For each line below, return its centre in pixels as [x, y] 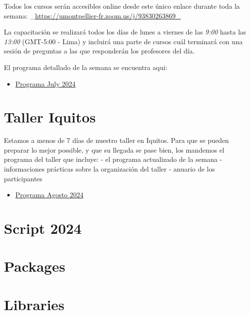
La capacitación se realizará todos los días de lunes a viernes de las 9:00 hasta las [125, 32]
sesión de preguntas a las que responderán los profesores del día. [99, 51]
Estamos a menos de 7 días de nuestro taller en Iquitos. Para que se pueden [117, 140]
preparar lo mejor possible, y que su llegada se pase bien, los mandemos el [114, 149]
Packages [35, 266]
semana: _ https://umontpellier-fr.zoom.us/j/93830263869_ [92, 15]
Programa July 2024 [45, 83]
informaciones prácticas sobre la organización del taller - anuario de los [109, 169]
